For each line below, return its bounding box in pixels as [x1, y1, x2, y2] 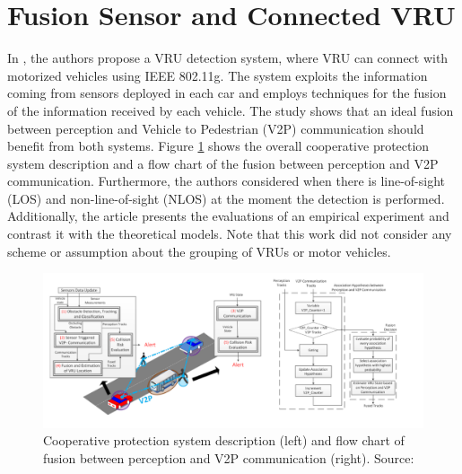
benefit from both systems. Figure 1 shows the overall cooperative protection [7, 136, 430, 155]
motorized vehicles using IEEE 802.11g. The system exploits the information [7, 66, 428, 84]
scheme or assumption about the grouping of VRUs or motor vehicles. [7, 241, 391, 260]
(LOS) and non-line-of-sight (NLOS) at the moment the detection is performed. [7, 189, 445, 207]
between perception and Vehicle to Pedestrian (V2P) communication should [7, 118, 424, 137]
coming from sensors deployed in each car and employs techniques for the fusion [7, 83, 447, 102]
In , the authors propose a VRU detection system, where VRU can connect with [7, 48, 449, 67]
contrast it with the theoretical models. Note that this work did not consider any [7, 224, 452, 243]
